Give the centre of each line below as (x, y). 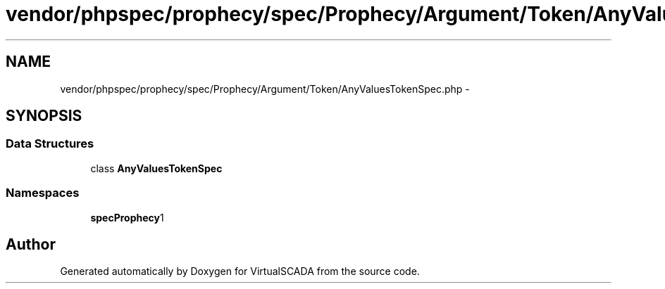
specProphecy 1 (127, 217)
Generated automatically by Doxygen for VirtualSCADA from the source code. (240, 271)
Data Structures (50, 144)
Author (31, 244)
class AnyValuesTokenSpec (156, 168)
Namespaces (43, 193)
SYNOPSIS (44, 116)
